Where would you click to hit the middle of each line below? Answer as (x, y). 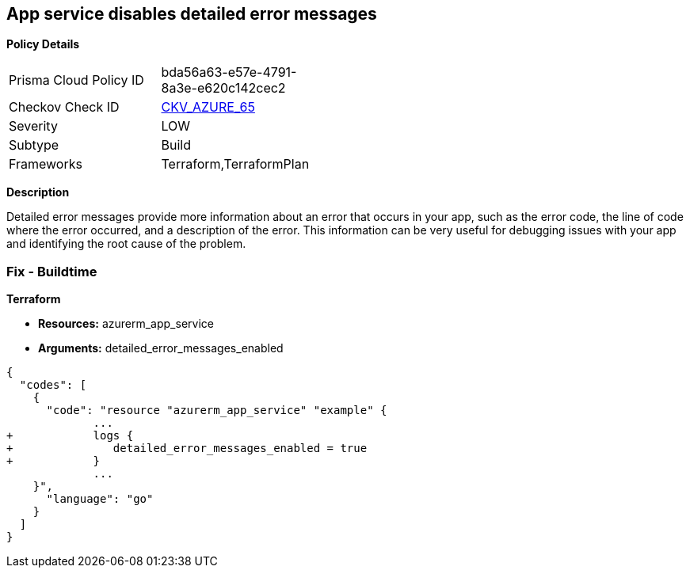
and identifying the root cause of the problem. (126, 244)
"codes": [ (53, 385)
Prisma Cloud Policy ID (76, 80)
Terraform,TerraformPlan (235, 164)
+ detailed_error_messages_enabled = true (187, 449)
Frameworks (46, 164)
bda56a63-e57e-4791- (229, 72)
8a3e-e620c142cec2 (223, 88)
